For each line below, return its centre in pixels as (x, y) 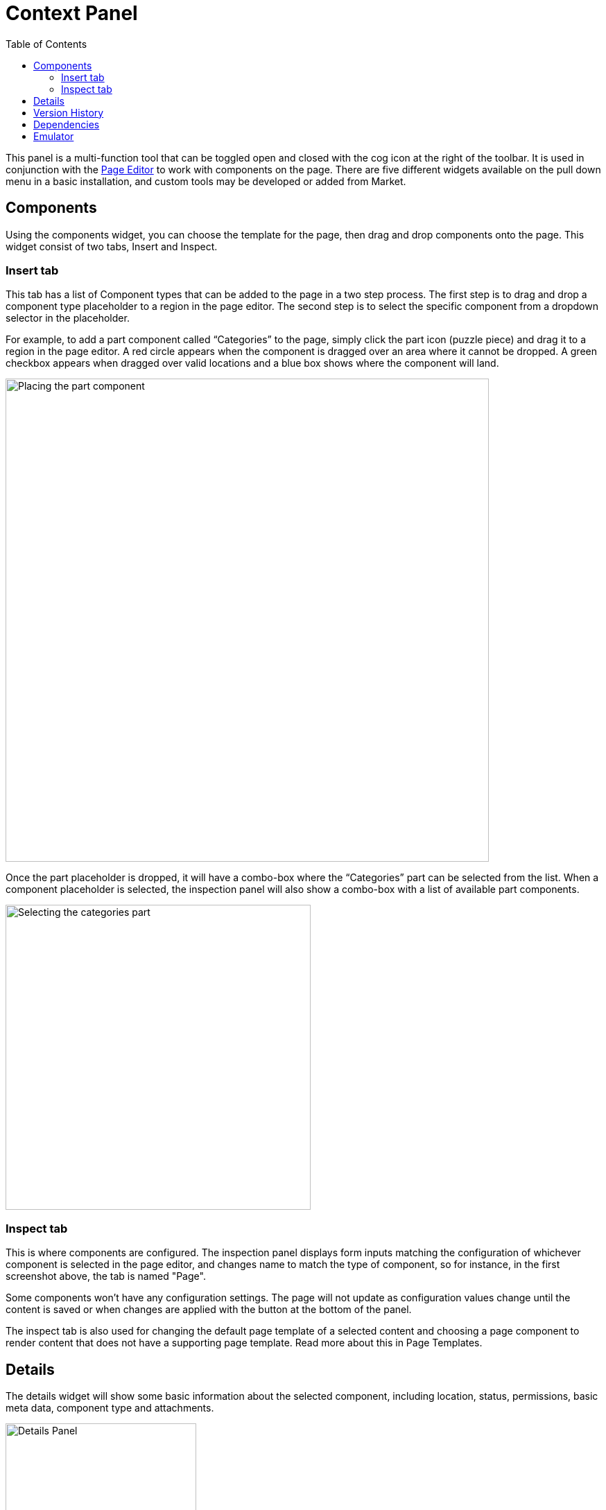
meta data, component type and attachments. (110, 1407)
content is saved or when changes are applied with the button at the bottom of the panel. (209, 1310)
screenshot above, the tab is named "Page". (106, 1276)
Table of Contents (46, 44)
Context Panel (72, 13)
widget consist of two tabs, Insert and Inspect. (112, 246)
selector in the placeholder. (68, 318)
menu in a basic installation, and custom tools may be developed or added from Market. (206, 181)
